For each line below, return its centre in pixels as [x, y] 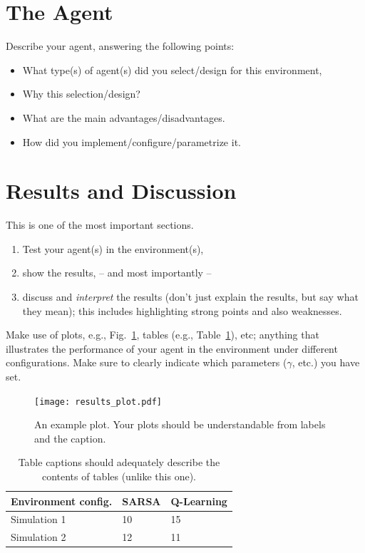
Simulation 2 [38, 537]
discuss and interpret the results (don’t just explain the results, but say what [190, 296]
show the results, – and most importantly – [117, 273]
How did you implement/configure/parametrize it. [132, 141]
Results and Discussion [121, 191]
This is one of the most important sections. [100, 225]
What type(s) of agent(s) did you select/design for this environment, [172, 69]
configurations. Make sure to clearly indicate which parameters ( [146, 362]
